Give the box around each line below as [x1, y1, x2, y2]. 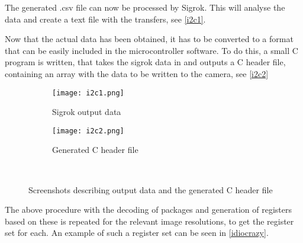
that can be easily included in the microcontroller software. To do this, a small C [5, 44, 298, 56]
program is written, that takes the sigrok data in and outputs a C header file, [5, 56, 286, 68]
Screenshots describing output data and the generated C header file [28, 183, 273, 196]
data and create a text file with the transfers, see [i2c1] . [5, 12, 206, 25]
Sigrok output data [52, 105, 121, 118]
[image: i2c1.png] [52, 88, 124, 97]
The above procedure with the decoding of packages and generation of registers [5, 203, 292, 216]
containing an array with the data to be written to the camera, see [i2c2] [5, 67, 269, 79]
